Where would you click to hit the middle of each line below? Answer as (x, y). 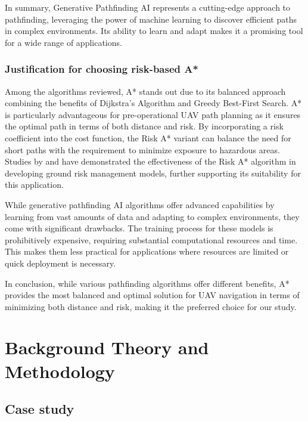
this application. (34, 185)
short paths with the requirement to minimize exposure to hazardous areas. (142, 149)
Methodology (60, 371)
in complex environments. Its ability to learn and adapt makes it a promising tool (154, 31)
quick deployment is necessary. (60, 263)
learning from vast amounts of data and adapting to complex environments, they (152, 216)
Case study (40, 409)
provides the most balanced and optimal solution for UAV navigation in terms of (152, 295)
